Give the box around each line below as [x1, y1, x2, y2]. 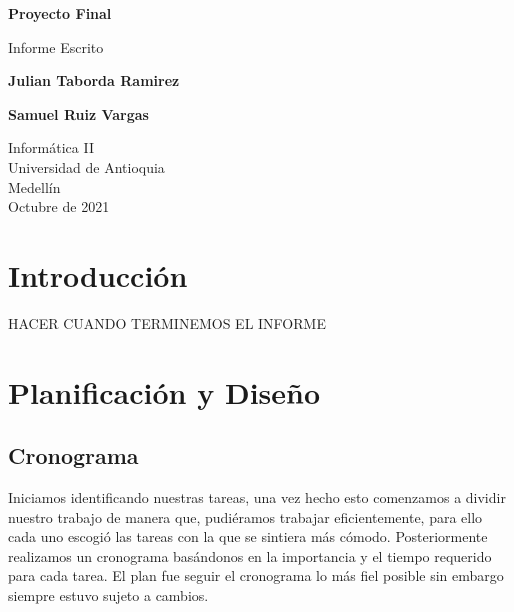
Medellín [8, 176, 61, 197]
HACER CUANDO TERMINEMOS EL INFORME [8, 312, 326, 333]
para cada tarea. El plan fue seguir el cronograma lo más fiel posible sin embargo [8, 565, 504, 586]
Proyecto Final [8, 3, 112, 23]
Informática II [8, 137, 94, 158]
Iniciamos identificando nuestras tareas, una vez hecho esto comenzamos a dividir [8, 487, 506, 508]
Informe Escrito [8, 36, 104, 57]
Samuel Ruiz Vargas [8, 103, 149, 124]
